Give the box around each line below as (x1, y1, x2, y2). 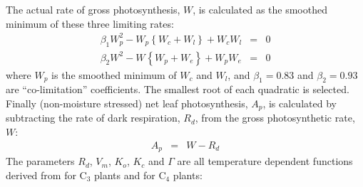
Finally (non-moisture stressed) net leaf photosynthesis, (6, 95, 248, 110)
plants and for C (94, 167, 166, 182)
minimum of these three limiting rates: (6, 16, 174, 31)
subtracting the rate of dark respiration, (6, 110, 180, 125)
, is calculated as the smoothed (193, 2, 327, 16)
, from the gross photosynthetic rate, (195, 110, 355, 125)
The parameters (6, 154, 75, 169)
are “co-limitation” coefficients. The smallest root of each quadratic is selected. (6, 82, 349, 97)
